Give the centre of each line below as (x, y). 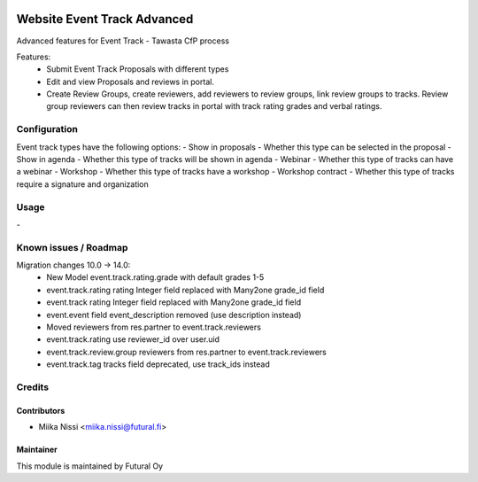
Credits (32, 387)
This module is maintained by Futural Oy (90, 466)
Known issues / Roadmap (72, 247)
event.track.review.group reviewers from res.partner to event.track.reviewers (186, 352)
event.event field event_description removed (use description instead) (174, 315)
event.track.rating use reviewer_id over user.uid (133, 339)
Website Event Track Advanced (105, 19)
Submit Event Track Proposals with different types (138, 69)
